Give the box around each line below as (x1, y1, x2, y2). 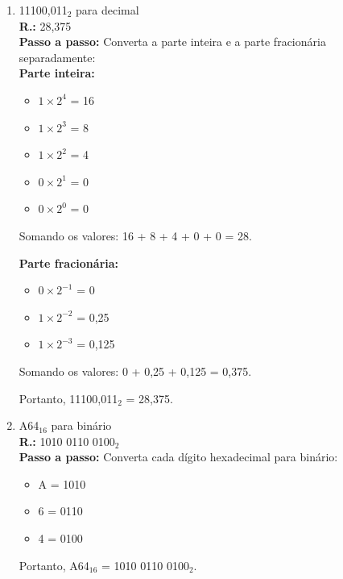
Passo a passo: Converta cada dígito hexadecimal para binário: (19, 448, 338, 465)
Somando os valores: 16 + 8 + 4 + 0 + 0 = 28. (19, 227, 252, 244)
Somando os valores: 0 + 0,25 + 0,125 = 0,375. (19, 362, 252, 379)
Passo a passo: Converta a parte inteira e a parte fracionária (19, 33, 326, 50)
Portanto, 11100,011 (19, 389, 118, 406)
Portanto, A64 (19, 556, 89, 573)
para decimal (76, 2, 139, 18)
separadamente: (19, 48, 96, 65)
